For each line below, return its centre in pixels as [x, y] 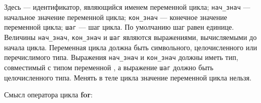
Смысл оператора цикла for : [48, 95]
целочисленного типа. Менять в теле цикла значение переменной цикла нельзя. [128, 77]
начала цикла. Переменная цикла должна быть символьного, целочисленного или [131, 47]
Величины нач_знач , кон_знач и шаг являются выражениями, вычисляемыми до [130, 37]
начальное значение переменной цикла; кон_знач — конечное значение [116, 17]
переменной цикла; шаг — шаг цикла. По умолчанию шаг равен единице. [119, 27]
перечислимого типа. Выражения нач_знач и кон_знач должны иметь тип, [121, 57]
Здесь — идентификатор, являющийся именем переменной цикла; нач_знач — [127, 7]
